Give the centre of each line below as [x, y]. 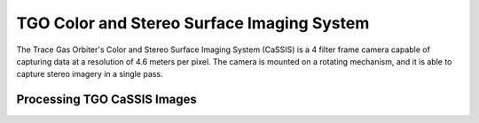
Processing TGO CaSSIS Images [106, 100]
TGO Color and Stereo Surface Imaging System [193, 23]
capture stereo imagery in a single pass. [90, 74]
